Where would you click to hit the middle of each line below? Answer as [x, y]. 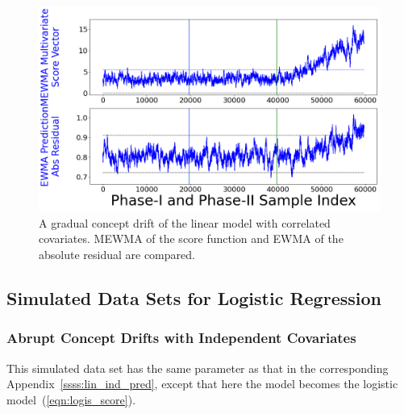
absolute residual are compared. [117, 255]
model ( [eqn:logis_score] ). [71, 399]
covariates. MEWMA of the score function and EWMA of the [191, 238]
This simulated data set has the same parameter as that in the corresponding [198, 368]
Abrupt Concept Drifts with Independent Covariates [181, 338]
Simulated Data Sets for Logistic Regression [194, 298]
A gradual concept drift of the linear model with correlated [185, 222]
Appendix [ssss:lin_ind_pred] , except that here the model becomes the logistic [202, 384]
